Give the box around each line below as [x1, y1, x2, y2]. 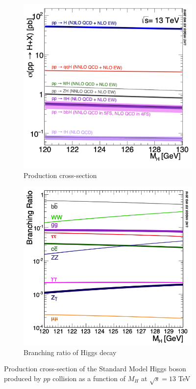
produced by [4, 373, 41, 383]
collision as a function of [52, 373, 126, 383]
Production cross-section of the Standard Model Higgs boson [4, 363, 186, 374]
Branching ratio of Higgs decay [24, 347, 117, 357]
